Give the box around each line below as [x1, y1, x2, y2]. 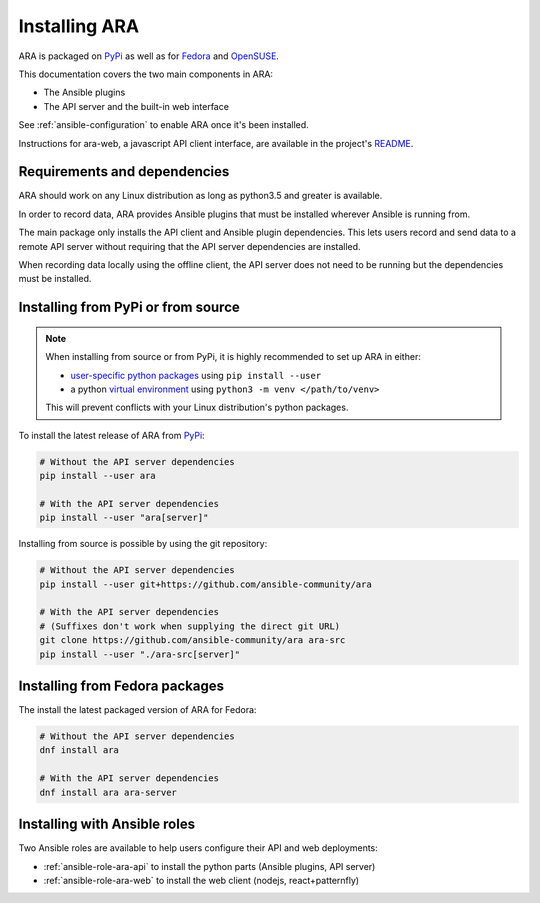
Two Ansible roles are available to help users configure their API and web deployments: [18, 842, 379, 854]
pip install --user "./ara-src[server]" [39, 648, 240, 660]
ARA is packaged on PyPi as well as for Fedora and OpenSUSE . [18, 50, 280, 62]
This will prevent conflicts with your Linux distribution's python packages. [45, 401, 349, 414]
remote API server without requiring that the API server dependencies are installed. [18, 240, 361, 252]
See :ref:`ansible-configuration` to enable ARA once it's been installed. [18, 119, 309, 131]
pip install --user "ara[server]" [39, 512, 209, 524]
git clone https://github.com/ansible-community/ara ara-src [39, 635, 346, 646]
